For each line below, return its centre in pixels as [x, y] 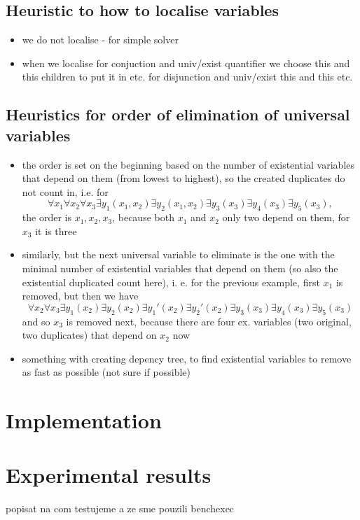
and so [36, 321]
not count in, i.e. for [65, 191]
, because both [143, 217]
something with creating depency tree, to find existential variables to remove [187, 358]
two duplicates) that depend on [89, 335]
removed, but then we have [80, 296]
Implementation [84, 420]
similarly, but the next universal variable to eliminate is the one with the [178, 254]
